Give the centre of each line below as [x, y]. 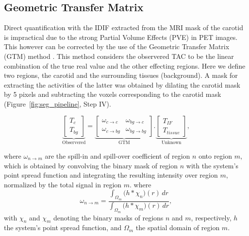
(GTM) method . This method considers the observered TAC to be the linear [119, 56]
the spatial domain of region [178, 227]
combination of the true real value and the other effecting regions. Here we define [125, 65]
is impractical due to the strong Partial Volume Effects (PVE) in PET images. [121, 37]
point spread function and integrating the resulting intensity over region [111, 175]
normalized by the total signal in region [63, 184]
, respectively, [211, 217]
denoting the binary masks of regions [108, 217]
